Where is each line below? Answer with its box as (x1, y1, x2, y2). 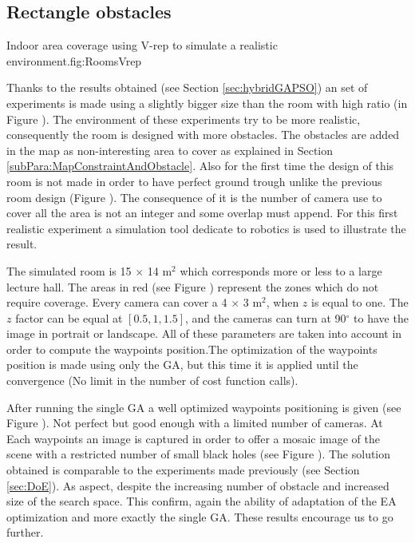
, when (266, 294, 299, 311)
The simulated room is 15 (6, 262, 132, 279)
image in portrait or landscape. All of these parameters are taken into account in (6, 325, 402, 342)
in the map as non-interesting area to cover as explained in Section (6, 141, 334, 158)
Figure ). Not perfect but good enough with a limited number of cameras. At (6, 414, 383, 431)
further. (6, 524, 44, 541)
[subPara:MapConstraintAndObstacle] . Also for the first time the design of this (6, 157, 394, 174)
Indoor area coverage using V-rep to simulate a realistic (6, 37, 278, 54)
